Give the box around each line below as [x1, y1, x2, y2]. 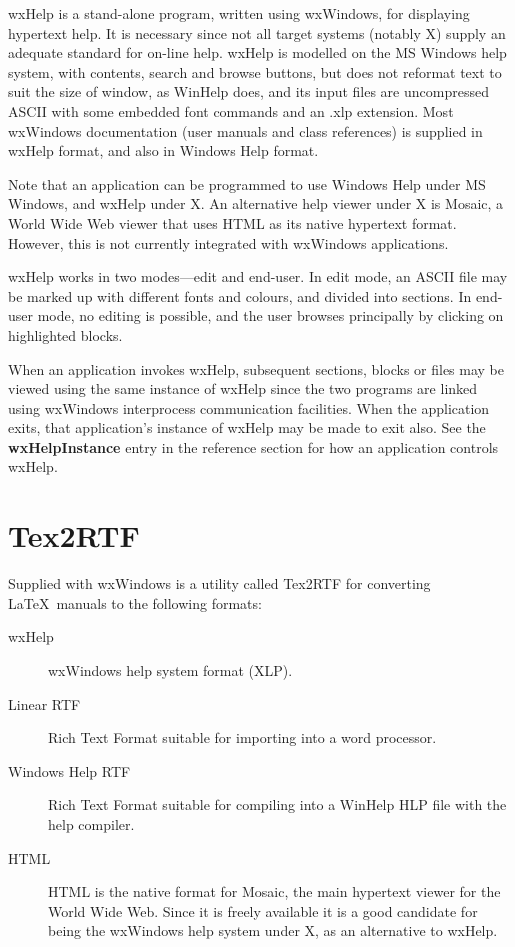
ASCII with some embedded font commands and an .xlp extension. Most [8, 100, 454, 121]
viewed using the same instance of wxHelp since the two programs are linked [8, 378, 478, 399]
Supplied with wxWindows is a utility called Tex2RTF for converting [8, 573, 431, 594]
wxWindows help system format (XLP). [48, 659, 293, 680]
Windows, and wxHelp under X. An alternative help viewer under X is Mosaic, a [8, 193, 504, 214]
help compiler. [48, 813, 135, 834]
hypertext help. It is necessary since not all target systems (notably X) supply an [8, 22, 506, 43]
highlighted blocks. [8, 324, 123, 345]
